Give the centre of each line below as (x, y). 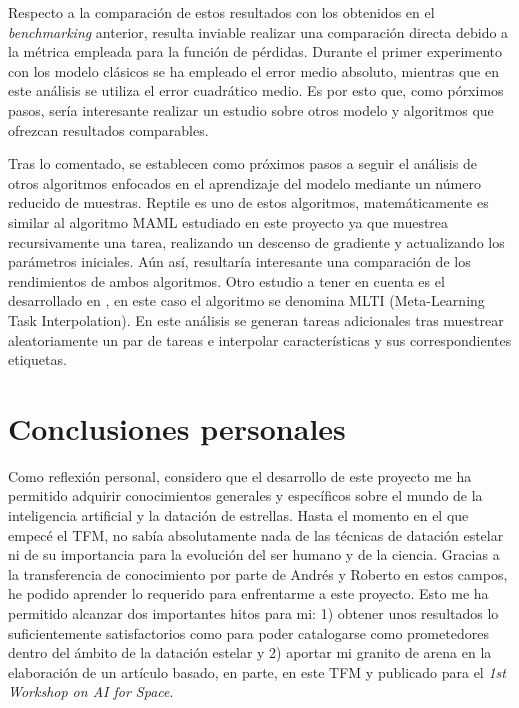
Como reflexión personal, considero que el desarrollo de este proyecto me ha (240, 475)
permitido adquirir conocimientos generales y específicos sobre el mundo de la (245, 495)
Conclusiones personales (177, 427)
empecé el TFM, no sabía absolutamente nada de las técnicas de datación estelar (256, 534)
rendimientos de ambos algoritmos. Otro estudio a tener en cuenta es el (226, 280)
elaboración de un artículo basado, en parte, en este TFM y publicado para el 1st (257, 671)
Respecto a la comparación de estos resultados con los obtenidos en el (221, 12)
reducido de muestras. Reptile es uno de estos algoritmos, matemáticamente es (248, 202)
